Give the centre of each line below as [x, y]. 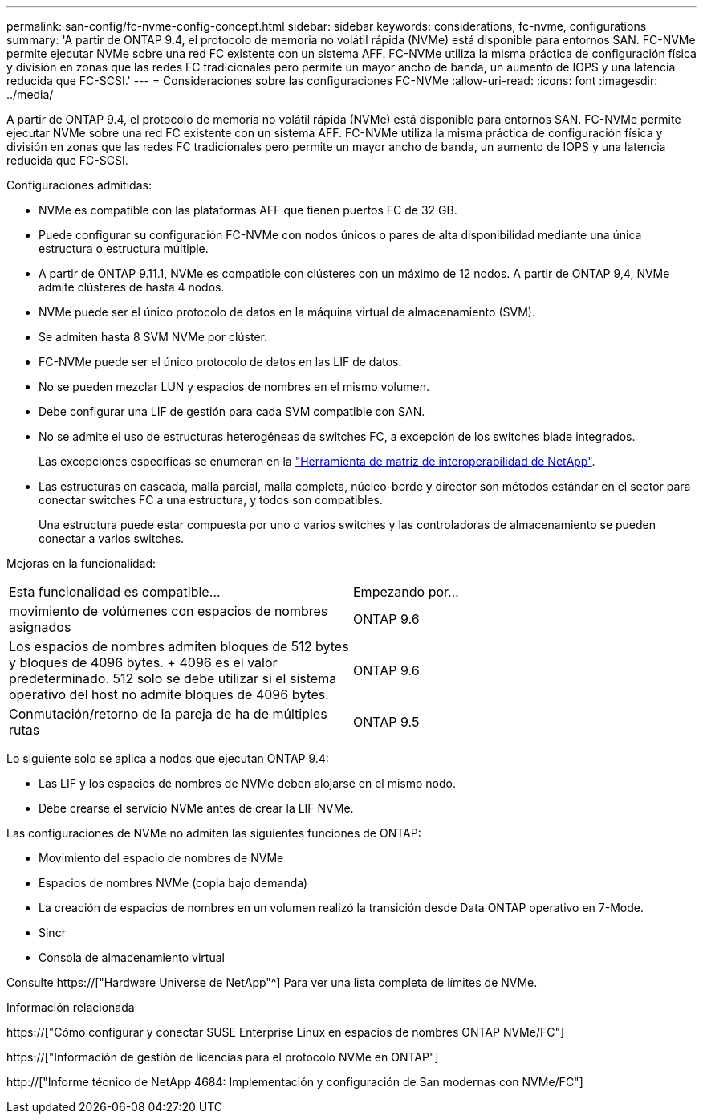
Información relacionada [71, 1007]
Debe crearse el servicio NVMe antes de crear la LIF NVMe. [196, 808]
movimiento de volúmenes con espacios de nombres [169, 611]
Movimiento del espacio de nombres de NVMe [161, 858]
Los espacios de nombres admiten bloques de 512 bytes [179, 646]
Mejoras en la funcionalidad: [81, 563]
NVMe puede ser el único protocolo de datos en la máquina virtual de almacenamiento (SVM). [287, 312]
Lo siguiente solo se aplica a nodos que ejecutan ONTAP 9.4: [168, 758]
